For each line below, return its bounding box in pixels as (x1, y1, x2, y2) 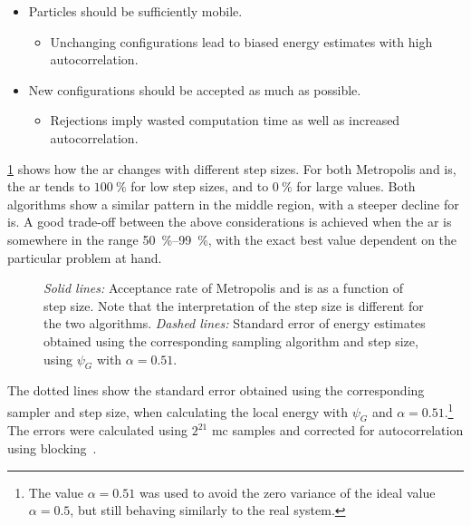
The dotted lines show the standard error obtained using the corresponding (7, 381, 425, 400)
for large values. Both (296, 177, 416, 196)
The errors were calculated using (7, 421, 188, 440)
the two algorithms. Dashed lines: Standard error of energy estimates (43, 314, 426, 333)
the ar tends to (7, 177, 91, 196)
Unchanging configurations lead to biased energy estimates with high (50, 32, 433, 51)
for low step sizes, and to (130, 177, 269, 196)
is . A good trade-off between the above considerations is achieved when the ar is (7, 212, 452, 231)
